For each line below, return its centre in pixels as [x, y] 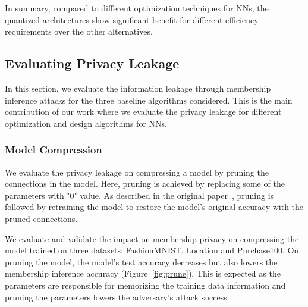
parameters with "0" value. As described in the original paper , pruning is [139, 195]
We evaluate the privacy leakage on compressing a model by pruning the [137, 172]
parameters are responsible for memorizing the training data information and [145, 285]
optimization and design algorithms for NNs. [86, 123]
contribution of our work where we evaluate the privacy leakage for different [143, 112]
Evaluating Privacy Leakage [92, 63]
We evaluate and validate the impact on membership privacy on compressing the [152, 238]
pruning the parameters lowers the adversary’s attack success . [119, 297]
